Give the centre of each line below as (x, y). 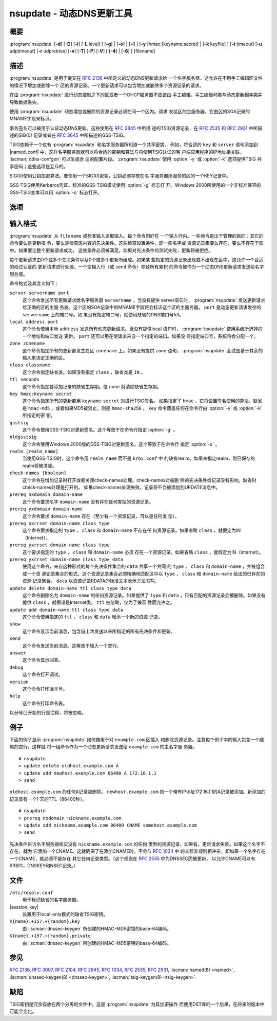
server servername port (39, 293)
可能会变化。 (23, 1011)
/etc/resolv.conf (31, 893)
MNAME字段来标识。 (32, 119)
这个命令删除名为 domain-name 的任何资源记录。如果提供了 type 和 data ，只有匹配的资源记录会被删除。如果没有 (144, 595)
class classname (30, 365)
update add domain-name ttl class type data (66, 610)
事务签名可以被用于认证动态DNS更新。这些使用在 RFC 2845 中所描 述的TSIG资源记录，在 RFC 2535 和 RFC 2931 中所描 (136, 128)
